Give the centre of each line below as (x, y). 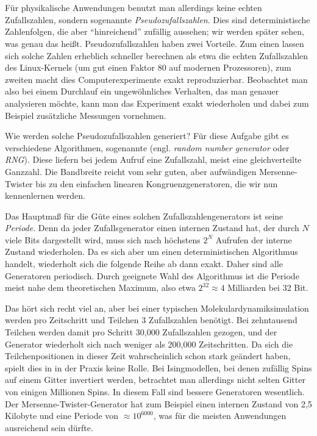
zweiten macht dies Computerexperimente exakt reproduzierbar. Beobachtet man (156, 79)
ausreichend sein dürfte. (49, 427)
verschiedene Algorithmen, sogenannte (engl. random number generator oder (147, 147)
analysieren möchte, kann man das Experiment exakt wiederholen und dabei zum (157, 103)
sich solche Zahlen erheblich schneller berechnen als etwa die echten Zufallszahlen (157, 55)
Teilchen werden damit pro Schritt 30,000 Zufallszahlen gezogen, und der (141, 332)
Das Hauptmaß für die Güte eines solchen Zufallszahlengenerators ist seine (144, 216)
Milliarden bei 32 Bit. (268, 288)
